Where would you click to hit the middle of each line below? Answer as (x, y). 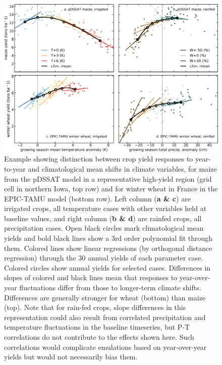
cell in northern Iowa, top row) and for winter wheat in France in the (111, 189)
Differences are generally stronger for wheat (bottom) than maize (105, 297)
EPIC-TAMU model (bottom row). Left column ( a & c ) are (97, 198)
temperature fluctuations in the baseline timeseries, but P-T (97, 327)
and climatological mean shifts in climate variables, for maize (122, 168)
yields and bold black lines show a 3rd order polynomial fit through (108, 238)
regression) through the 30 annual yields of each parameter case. (104, 258)
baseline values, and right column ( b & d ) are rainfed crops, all (103, 218)
